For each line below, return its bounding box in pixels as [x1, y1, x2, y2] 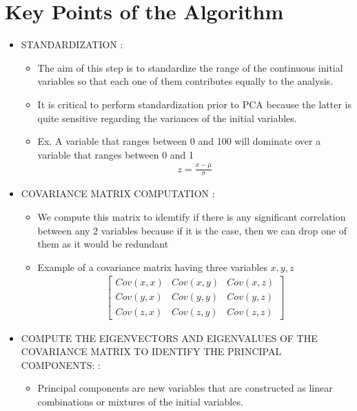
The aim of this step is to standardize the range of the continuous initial [37, 60, 343, 74]
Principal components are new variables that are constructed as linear [37, 381, 333, 395]
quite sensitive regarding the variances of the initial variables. [37, 110, 297, 125]
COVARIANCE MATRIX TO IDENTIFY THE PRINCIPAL [21, 344, 282, 359]
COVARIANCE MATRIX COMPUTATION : [21, 186, 215, 201]
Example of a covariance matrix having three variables [37, 259, 267, 274]
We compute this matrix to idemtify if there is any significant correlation [37, 210, 346, 224]
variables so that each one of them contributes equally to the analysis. [37, 74, 334, 88]
